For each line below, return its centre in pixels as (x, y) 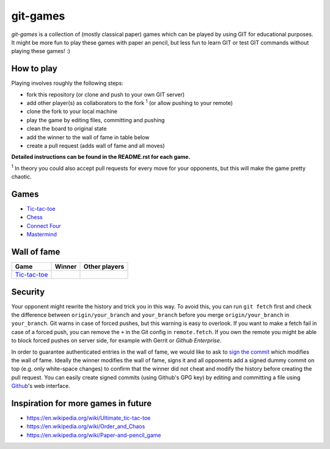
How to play (34, 69)
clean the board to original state (67, 129)
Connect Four (44, 225)
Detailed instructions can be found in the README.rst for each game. (101, 157)
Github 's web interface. (41, 386)
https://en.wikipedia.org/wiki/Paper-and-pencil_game (94, 435)
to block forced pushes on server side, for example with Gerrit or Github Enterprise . (116, 341)
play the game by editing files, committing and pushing (96, 120)
